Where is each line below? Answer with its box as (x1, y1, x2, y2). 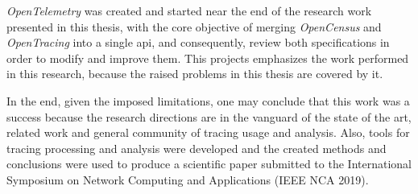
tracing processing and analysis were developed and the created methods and (6, 139, 387, 156)
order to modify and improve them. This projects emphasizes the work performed (6, 49, 409, 66)
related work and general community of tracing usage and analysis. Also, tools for (6, 124, 410, 141)
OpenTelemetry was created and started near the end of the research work (6, 2, 372, 19)
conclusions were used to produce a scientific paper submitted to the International (6, 155, 412, 172)
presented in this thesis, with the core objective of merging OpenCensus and (6, 18, 382, 35)
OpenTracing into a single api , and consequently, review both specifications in (6, 34, 390, 51)
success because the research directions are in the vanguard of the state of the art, (6, 108, 412, 125)
